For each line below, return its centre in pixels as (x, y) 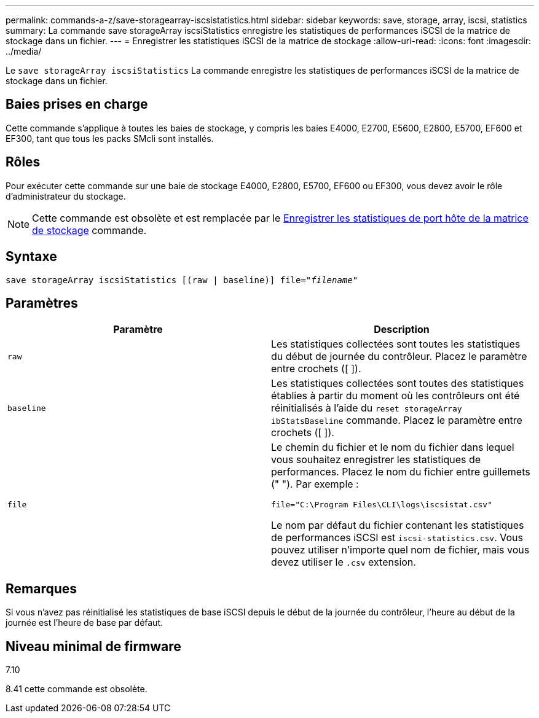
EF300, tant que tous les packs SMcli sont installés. (110, 138)
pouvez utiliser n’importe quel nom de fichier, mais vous (400, 550)
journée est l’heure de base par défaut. (85, 623)
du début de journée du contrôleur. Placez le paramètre (399, 357)
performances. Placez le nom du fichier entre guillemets (401, 472)
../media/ (24, 51)
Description (402, 330)
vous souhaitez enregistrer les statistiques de (376, 460)
